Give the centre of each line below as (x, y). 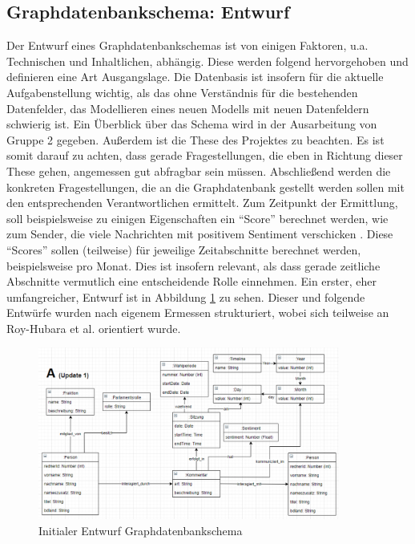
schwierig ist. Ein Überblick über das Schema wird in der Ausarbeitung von (192, 124)
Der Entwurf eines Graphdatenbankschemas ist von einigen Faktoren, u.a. (187, 45)
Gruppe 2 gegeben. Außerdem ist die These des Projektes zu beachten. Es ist (195, 139)
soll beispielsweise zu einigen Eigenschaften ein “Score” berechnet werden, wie (197, 218)
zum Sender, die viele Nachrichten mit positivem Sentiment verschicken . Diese (200, 234)
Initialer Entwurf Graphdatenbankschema (141, 530)
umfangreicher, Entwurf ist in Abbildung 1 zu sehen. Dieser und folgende (186, 296)
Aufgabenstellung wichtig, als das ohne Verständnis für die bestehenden (182, 92)
